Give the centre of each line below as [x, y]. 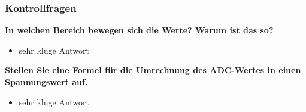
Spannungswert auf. [46, 82]
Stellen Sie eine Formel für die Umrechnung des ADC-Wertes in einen [153, 70]
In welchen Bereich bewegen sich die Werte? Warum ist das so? [139, 30]
